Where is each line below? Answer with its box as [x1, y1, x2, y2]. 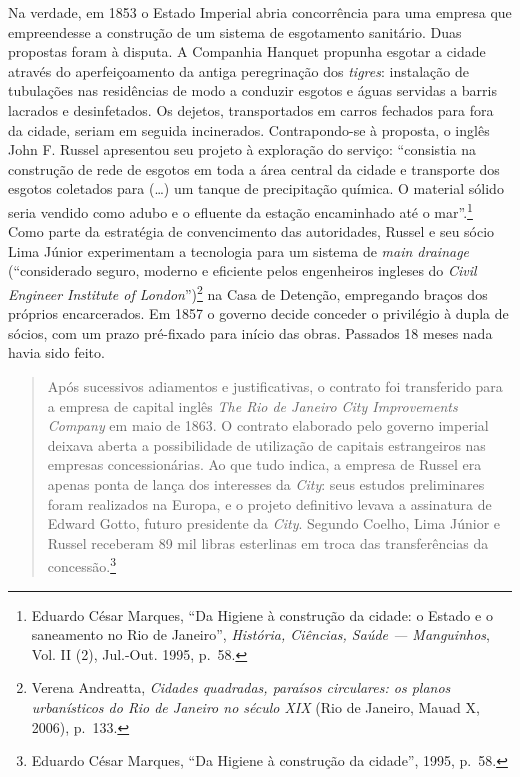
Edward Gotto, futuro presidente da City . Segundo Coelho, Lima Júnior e [47, 513, 501, 534]
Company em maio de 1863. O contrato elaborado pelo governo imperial [47, 415, 489, 436]
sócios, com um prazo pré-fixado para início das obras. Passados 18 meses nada [8, 322, 493, 343]
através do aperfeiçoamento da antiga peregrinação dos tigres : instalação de [8, 60, 469, 81]
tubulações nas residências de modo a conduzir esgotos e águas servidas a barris [8, 80, 497, 101]
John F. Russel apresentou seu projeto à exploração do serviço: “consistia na [8, 139, 476, 160]
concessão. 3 [47, 553, 116, 576]
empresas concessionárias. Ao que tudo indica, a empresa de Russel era [47, 454, 482, 475]
